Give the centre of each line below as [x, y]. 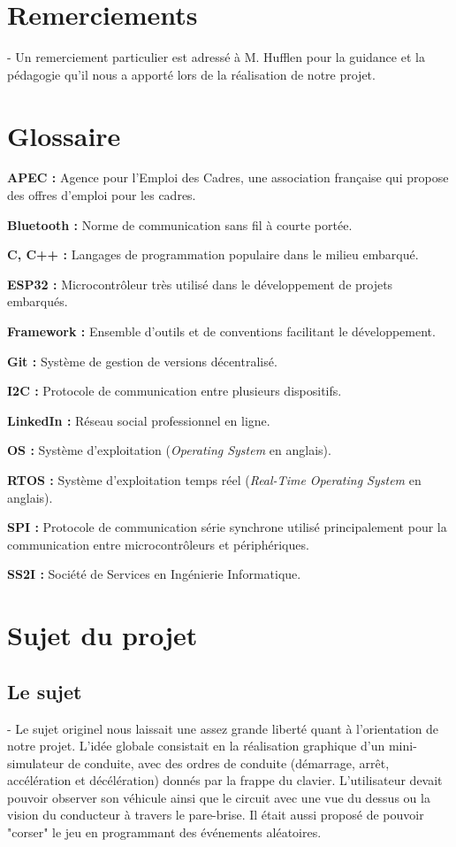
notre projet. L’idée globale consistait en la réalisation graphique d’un [196, 746]
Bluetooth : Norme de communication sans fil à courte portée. [180, 224]
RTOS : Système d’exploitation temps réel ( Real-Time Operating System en [214, 479]
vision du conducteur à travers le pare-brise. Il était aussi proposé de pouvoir [216, 815]
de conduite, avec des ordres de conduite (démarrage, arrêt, [228, 762]
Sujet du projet [103, 635]
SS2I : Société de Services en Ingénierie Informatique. [154, 574]
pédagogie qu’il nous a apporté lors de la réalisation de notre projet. [191, 74]
